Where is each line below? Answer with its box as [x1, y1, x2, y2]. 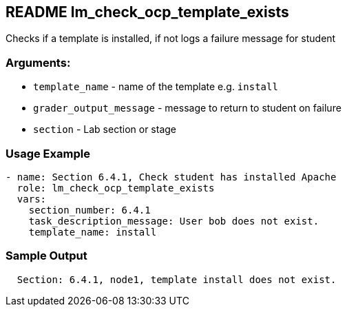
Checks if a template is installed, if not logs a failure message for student [6, 32, 336, 45]
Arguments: [6, 55, 71, 70]
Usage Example [6, 146, 90, 160]
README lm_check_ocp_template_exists [6, 3, 289, 21]
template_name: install [28, 226, 157, 238]
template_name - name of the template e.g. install [33, 81, 278, 93]
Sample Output [6, 249, 87, 263]
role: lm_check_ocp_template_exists [17, 182, 215, 194]
